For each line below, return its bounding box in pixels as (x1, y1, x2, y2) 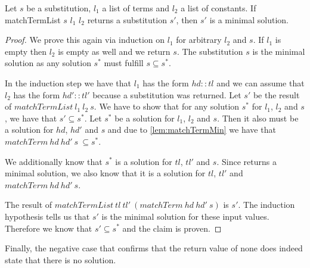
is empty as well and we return (58, 45, 170, 57)
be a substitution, (26, 2, 91, 14)
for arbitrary (176, 33, 222, 46)
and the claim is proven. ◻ (122, 222, 222, 234)
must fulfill (104, 57, 144, 69)
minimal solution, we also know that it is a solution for (5, 167, 206, 179)
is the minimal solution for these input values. (101, 210, 269, 222)
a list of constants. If (181, 2, 256, 14)
